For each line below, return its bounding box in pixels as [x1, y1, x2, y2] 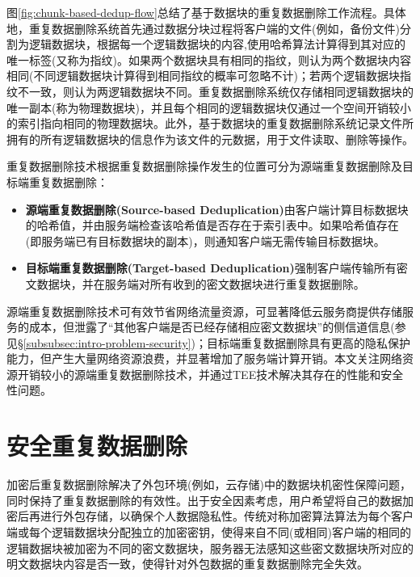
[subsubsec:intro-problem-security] [23, 334, 191, 351]
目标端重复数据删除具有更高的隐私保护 [206, 334, 410, 351]
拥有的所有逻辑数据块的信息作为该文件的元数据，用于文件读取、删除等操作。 [6, 130, 414, 147]
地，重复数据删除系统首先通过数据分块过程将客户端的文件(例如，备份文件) [6, 19, 400, 36]
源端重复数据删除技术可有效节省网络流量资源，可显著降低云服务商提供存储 [6, 302, 402, 319]
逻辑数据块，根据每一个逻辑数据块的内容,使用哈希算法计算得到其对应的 [28, 36, 405, 53]
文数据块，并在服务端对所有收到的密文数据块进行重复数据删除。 [25, 275, 365, 292]
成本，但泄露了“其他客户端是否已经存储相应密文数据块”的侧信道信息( [28, 318, 395, 335]
